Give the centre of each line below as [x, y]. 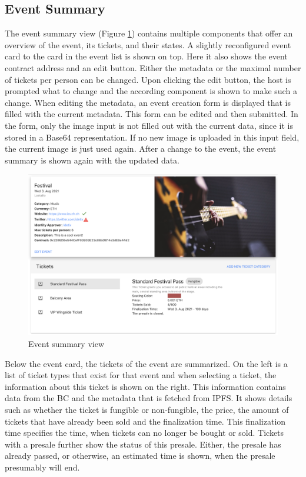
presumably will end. [42, 467]
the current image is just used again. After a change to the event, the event [141, 149]
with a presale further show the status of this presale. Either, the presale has [143, 444]
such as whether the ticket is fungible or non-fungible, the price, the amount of [147, 409]
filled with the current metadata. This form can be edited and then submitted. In [152, 114]
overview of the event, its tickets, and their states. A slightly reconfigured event [148, 44]
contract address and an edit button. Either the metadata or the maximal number [153, 67]
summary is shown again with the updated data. [92, 160]
